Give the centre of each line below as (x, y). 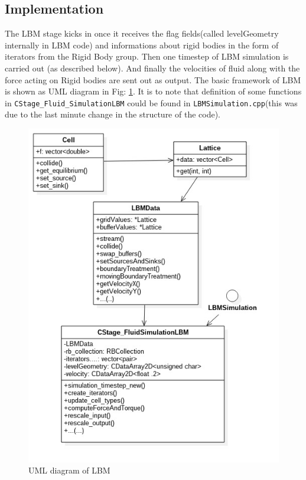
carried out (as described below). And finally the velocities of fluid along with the (152, 68)
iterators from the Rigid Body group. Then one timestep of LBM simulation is (147, 56)
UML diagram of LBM (69, 470)
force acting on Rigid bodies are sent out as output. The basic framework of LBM (153, 79)
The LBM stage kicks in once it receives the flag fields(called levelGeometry (142, 33)
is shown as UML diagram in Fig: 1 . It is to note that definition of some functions (153, 91)
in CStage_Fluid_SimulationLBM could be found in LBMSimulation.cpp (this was (151, 102)
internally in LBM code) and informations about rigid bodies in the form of (142, 45)
